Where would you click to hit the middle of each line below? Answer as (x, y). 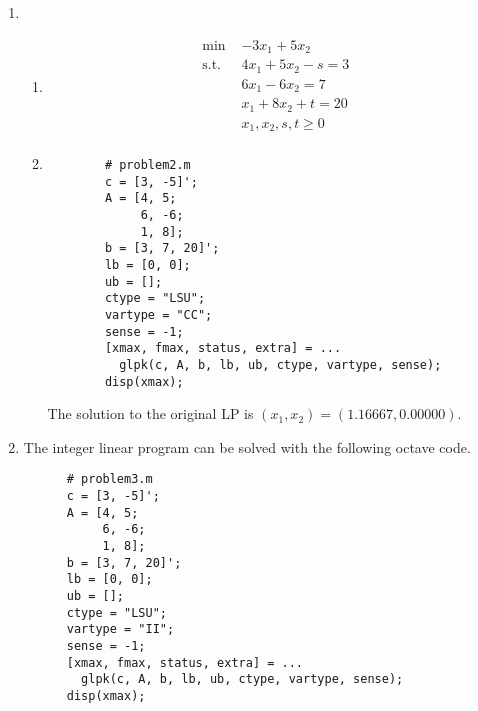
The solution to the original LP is (150, 413)
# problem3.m (109, 479)
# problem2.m (147, 165)
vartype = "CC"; (158, 314)
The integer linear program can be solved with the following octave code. (247, 446)
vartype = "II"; (120, 629)
